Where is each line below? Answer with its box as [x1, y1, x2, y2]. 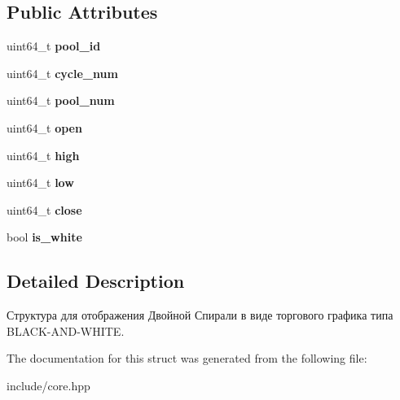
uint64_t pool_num [7, 92, 115, 109]
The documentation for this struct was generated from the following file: [7, 350, 367, 367]
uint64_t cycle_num [7, 64, 118, 81]
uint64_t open [7, 119, 82, 136]
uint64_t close [7, 201, 82, 218]
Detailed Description [7, 268, 185, 293]
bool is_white [7, 228, 82, 246]
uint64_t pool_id [7, 37, 101, 54]
